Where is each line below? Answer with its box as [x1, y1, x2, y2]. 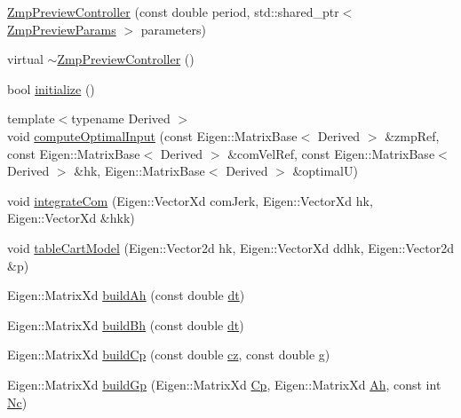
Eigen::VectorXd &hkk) [7, 209, 135, 227]
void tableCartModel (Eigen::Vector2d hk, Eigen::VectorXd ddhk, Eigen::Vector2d [7, 238, 454, 256]
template [7, 109, 55, 128]
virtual [7, 50, 44, 68]
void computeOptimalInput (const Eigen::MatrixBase [7, 126, 298, 145]
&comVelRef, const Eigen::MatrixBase [227, 144, 435, 162]
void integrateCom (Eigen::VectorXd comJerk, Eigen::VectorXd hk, [7, 191, 373, 209]
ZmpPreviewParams [7, 20, 116, 38]
